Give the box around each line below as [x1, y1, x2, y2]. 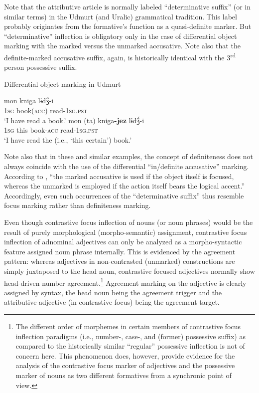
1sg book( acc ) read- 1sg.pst [4, 105, 88, 115]
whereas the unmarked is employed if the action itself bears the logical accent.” [4, 181, 245, 191]
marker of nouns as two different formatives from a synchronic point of [15, 370, 232, 380]
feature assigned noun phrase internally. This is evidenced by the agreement [4, 246, 236, 256]
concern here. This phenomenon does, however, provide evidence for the [15, 350, 235, 361]
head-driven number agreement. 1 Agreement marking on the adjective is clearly [4, 276, 247, 288]
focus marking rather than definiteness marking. [4, 200, 151, 210]
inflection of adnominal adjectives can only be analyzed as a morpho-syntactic [4, 236, 242, 247]
